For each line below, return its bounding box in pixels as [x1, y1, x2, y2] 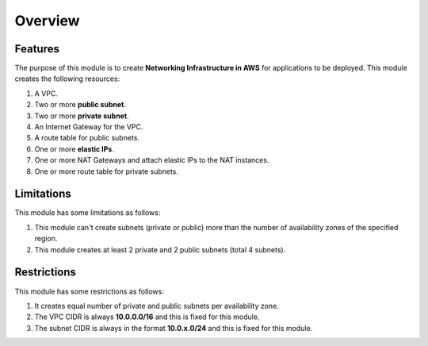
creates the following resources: [14, 74, 120, 83]
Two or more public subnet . [34, 100, 127, 110]
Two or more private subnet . [34, 111, 130, 121]
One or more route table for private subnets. [34, 167, 178, 176]
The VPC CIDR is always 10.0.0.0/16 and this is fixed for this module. [34, 312, 260, 321]
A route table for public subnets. [34, 133, 140, 143]
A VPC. [34, 88, 59, 98]
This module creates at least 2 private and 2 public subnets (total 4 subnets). [34, 244, 286, 254]
